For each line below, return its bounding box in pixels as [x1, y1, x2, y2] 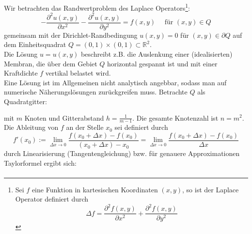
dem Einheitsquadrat [4, 39, 66, 49]
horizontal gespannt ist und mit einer [107, 58, 218, 68]
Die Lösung [4, 49, 38, 59]
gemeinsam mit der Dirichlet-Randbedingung [4, 30, 138, 40]
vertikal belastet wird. [45, 68, 111, 78]
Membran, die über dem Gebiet [4, 58, 97, 68]
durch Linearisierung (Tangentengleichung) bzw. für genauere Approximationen [4, 148, 240, 158]
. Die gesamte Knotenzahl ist [132, 112, 219, 123]
